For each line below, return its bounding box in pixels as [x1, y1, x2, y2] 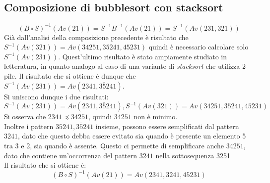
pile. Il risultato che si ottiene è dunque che [4, 71, 136, 81]
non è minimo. [134, 111, 178, 122]
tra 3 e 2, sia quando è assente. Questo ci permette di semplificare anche [4, 140, 224, 151]
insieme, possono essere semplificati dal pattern [95, 121, 239, 131]
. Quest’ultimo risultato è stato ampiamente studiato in [58, 51, 227, 61]
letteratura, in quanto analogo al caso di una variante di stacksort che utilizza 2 [4, 61, 246, 71]
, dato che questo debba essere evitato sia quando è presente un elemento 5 [18, 131, 246, 141]
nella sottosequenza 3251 [155, 150, 231, 160]
